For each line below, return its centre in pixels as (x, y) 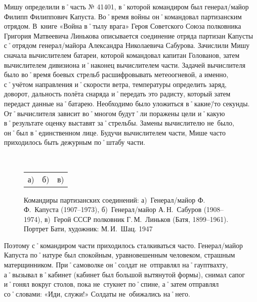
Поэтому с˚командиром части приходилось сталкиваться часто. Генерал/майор (124, 245)
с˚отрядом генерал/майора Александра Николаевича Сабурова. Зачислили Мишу (127, 45)
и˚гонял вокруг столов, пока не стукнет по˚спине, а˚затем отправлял (111, 284)
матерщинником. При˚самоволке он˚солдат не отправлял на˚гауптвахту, (116, 265)
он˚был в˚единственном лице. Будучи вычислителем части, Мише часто (115, 132)
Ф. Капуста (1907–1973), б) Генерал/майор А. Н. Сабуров (113, 209)
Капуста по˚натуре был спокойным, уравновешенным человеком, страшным (120, 255)
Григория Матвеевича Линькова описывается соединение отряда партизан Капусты (128, 35)
